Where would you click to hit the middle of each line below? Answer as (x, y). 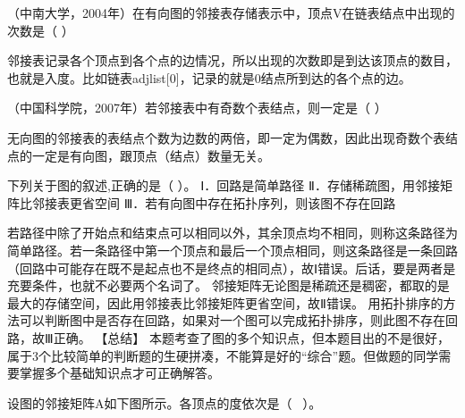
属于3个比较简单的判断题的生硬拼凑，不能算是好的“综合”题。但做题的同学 (223, 355)
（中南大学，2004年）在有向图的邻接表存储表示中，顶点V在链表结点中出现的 (231, 13)
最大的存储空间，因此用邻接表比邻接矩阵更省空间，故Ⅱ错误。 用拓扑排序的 (225, 302)
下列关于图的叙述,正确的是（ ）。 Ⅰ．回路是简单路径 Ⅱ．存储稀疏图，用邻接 (224, 185)
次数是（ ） (41, 30)
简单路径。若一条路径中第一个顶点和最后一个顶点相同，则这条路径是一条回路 (232, 250)
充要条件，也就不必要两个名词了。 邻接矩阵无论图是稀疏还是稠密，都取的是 (228, 285)
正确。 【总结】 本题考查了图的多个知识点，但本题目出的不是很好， (251, 337)
